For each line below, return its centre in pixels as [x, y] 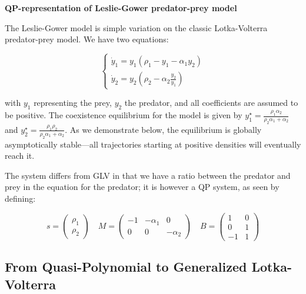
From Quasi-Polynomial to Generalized [126, 267]
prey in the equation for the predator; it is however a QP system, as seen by [142, 187]
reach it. [20, 156]
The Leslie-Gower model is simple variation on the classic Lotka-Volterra [136, 27]
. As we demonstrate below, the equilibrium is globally [163, 129]
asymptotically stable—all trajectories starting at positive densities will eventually [153, 144]
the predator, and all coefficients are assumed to [211, 103]
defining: [20, 198]
